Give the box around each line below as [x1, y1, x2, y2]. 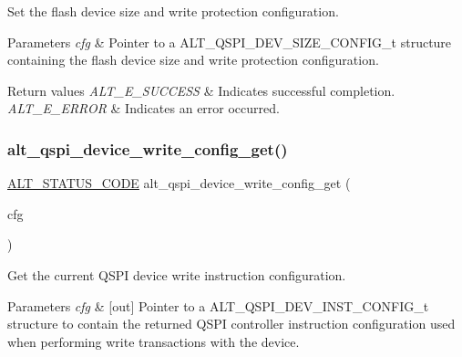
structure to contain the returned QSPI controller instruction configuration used [7, 314, 456, 333]
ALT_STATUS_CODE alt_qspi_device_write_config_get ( [7, 173, 351, 193]
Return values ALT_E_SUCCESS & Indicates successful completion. [7, 80, 395, 100]
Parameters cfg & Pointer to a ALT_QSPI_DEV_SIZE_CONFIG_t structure [7, 32, 452, 51]
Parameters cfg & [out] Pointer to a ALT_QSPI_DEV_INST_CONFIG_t [7, 296, 429, 315]
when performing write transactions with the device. [7, 331, 300, 351]
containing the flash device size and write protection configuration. [7, 50, 379, 69]
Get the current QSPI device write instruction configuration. [7, 265, 346, 284]
